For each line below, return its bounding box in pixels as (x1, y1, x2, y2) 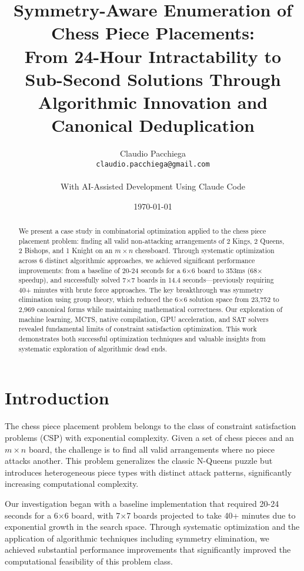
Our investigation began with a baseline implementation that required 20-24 (5, 497, 279, 509)
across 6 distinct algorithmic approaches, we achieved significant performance (18, 255, 255, 265)
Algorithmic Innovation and (38, 89, 268, 114)
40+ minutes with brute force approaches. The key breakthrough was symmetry (18, 284, 263, 294)
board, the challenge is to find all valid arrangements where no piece (28, 443, 275, 455)
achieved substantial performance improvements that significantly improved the (5, 543, 291, 556)
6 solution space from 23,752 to (183, 294, 279, 304)
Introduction (5, 386, 109, 410)
